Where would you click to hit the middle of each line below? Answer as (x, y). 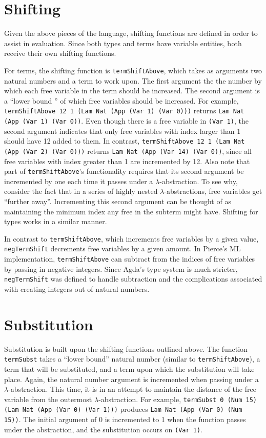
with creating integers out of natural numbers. (77, 289)
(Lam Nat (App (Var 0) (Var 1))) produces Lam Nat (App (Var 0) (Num (123, 409)
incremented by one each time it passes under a (79, 181)
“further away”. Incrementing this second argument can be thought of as (118, 201)
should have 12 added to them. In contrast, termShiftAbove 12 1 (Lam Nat (125, 141)
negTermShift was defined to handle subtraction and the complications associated (133, 279)
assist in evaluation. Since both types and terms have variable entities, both (123, 43)
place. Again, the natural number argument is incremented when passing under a (131, 379)
